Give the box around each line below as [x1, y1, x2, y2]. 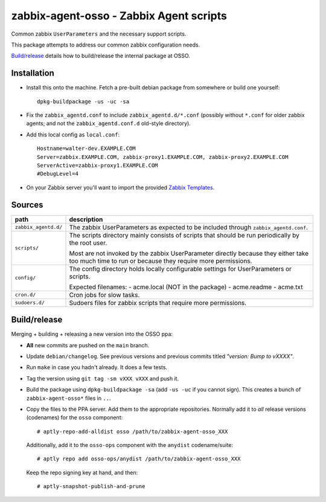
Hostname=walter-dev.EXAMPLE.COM [37, 145, 136, 152]
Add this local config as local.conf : [26, 130, 120, 138]
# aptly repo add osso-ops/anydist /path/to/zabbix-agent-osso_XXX [37, 455, 241, 462]
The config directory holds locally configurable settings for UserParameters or [69, 265, 292, 273]
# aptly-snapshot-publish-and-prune [37, 483, 145, 490]
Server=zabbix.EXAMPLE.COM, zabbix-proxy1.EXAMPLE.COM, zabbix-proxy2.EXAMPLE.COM [37, 153, 289, 160]
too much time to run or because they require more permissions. [69, 257, 252, 265]
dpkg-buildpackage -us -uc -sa [37, 98, 130, 105]
